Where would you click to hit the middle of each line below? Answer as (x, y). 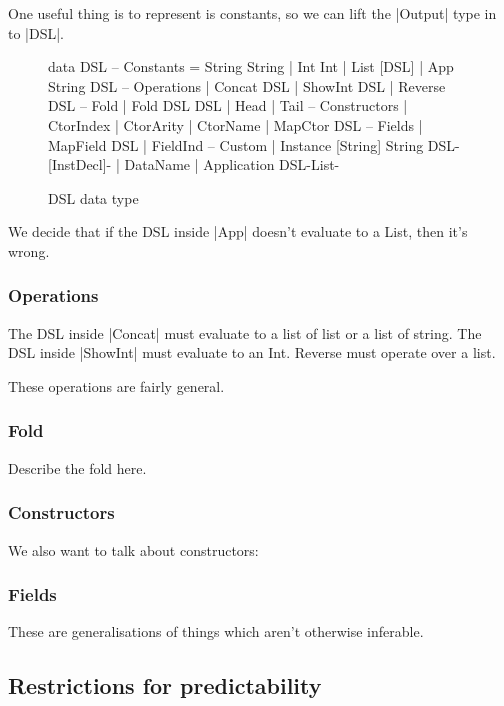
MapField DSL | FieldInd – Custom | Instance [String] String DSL (252, 144)
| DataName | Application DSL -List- (227, 164)
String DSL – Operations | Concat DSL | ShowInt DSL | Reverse (247, 85)
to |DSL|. (36, 32)
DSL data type (93, 197)
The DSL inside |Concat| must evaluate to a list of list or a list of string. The (245, 332)
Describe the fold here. (77, 467)
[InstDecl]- (80, 164)
